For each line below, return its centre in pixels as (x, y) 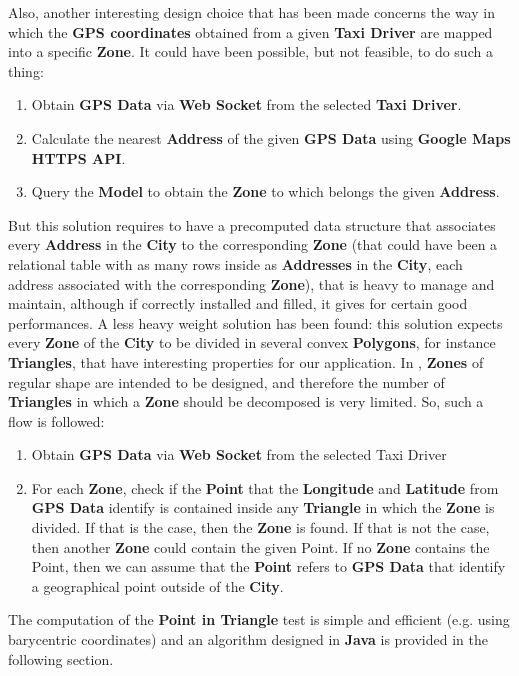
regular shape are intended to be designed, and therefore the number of (226, 381)
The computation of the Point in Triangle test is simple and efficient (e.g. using (259, 619)
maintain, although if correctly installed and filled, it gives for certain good (238, 303)
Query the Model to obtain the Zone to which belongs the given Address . (265, 191)
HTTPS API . (78, 157)
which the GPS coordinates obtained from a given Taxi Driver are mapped (250, 31)
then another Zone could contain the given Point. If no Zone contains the (260, 546)
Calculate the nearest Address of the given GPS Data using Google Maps (271, 137)
